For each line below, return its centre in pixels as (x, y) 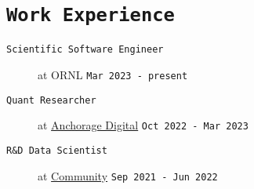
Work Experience (91, 15)
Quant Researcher (51, 100)
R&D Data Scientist (57, 150)
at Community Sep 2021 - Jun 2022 (128, 175)
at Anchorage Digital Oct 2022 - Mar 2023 (143, 125)
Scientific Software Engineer (85, 50)
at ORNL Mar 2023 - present (113, 74)
